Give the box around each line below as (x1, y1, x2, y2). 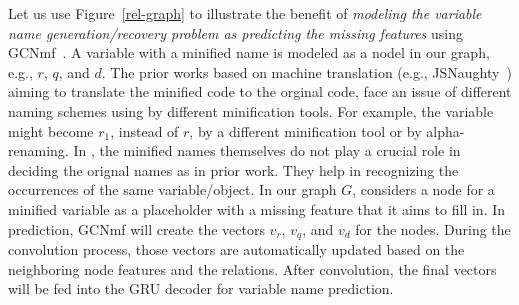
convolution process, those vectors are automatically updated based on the (8, 238, 465, 259)
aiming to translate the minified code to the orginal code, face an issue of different (8, 81, 512, 102)
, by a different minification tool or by (189, 120, 422, 141)
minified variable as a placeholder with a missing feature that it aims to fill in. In (8, 198, 506, 219)
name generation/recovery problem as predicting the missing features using (8, 22, 463, 43)
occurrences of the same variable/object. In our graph (8, 179, 337, 200)
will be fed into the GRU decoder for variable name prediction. (8, 278, 394, 299)
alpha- (426, 120, 465, 141)
